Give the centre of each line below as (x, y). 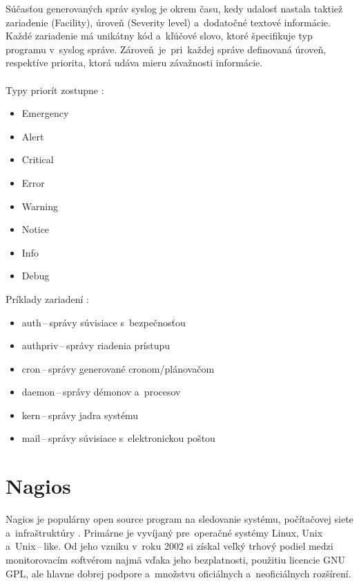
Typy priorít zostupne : (55, 90)
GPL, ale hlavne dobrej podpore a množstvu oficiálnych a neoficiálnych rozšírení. (178, 573)
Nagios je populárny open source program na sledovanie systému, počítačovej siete (179, 519)
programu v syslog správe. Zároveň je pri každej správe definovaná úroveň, (166, 49)
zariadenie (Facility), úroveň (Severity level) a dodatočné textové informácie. (168, 22)
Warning (40, 206)
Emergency (45, 113)
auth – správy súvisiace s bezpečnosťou (104, 322)
